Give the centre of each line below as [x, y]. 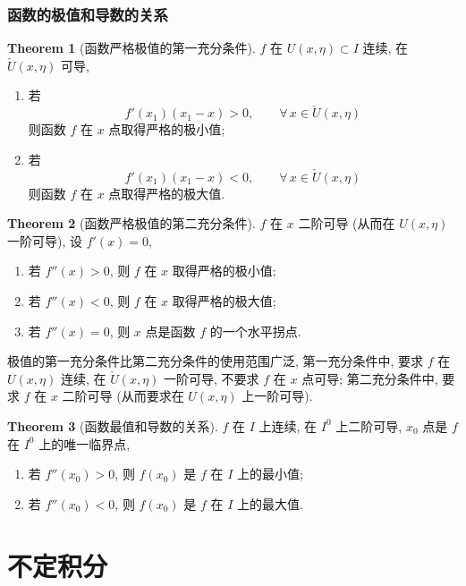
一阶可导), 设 [45, 240]
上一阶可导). [277, 396]
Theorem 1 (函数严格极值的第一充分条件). [131, 48]
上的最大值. [270, 503]
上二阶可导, [369, 425]
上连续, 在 [288, 425]
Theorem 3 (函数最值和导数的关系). [113, 425]
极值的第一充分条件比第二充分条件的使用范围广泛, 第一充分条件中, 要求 [216, 361]
